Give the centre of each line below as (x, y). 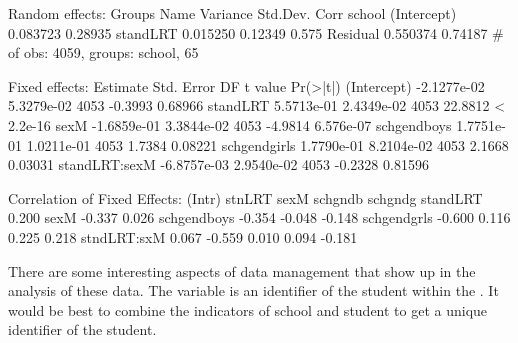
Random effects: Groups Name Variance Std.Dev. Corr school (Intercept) (232, 13)
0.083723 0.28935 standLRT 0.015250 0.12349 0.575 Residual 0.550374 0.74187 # (256, 32)
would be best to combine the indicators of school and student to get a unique (248, 309)
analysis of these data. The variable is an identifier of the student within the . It (253, 290)
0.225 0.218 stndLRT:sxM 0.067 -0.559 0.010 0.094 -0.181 (183, 236)
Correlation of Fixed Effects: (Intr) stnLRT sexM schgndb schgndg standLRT (245, 197)
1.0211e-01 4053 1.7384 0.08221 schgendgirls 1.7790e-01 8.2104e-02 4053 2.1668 (267, 144)
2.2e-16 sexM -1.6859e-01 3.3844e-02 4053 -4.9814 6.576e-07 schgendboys (230, 124)
